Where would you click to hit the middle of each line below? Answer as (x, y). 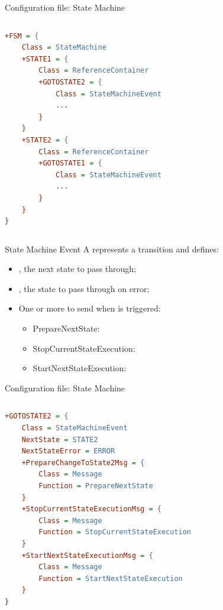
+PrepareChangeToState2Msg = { (83, 463)
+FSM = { (22, 36)
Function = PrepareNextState (96, 486)
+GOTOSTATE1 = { (70, 163)
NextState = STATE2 (60, 439)
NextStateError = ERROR (68, 451)
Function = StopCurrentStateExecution (115, 532)
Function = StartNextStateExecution (111, 578)
